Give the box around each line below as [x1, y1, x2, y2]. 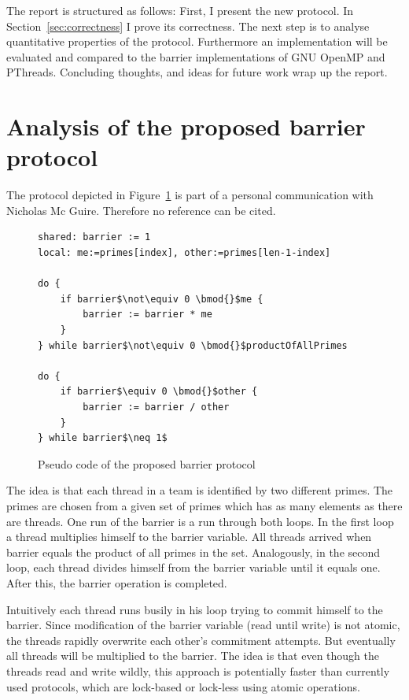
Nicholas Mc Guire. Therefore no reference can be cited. [6, 202, 276, 218]
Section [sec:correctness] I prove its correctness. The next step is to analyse [6, 17, 370, 34]
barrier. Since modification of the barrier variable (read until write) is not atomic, [6, 617, 400, 633]
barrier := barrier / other [83, 402, 230, 413]
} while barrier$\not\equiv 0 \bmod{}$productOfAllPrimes [38, 339, 348, 351]
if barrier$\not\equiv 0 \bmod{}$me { [60, 293, 263, 305]
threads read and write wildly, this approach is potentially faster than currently [6, 662, 390, 679]
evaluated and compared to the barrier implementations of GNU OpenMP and [6, 48, 385, 65]
